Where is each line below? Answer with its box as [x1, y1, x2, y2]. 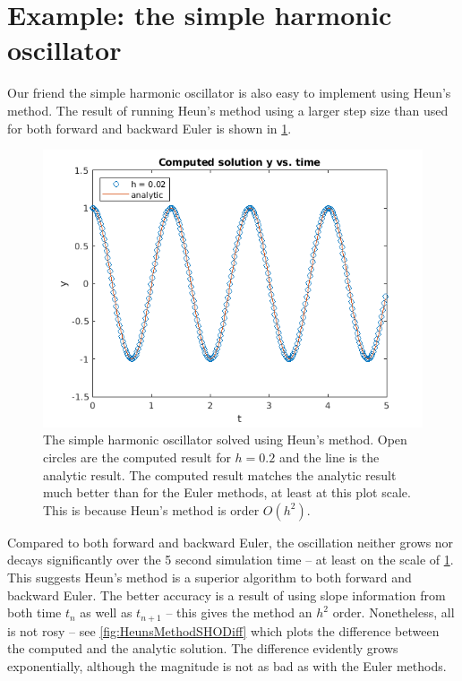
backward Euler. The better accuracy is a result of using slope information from [7, 585, 446, 604]
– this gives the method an [166, 603, 312, 622]
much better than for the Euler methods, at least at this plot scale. [43, 483, 411, 502]
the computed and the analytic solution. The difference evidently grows [7, 639, 398, 658]
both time [7, 603, 62, 622]
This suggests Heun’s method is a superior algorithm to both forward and [7, 568, 412, 587]
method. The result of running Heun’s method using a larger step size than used [7, 100, 449, 119]
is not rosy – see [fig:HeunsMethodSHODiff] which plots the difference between [7, 621, 440, 640]
